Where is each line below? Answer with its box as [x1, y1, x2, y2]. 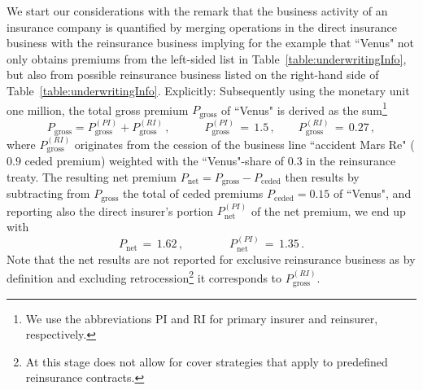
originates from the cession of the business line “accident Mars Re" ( [74, 135, 415, 152]
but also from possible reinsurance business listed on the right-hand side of [7, 66, 379, 83]
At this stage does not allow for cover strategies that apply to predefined [25, 353, 388, 370]
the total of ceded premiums [122, 185, 264, 202]
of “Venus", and [334, 185, 412, 202]
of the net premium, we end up [251, 202, 406, 219]
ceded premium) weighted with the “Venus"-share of [24, 152, 285, 169]
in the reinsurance [306, 152, 396, 169]
